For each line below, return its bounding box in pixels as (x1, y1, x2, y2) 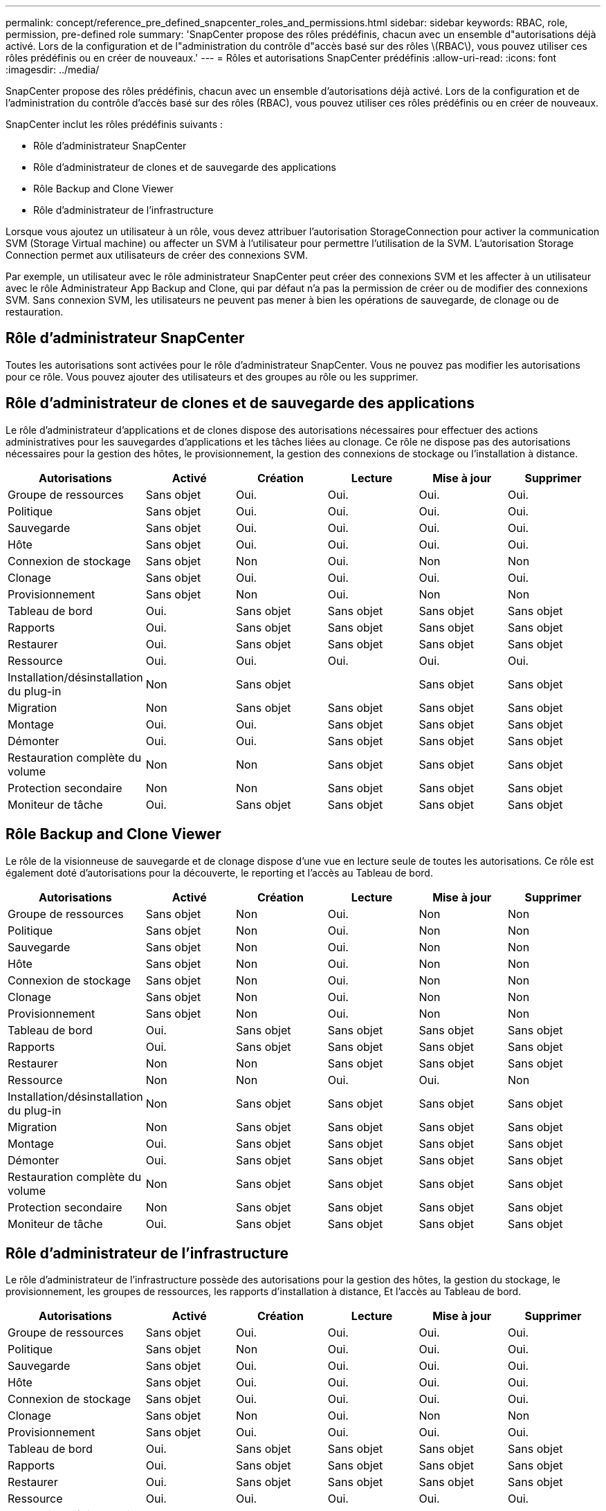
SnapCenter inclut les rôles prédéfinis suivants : (6, 118, 223, 130)
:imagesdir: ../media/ (6, 64, 100, 75)
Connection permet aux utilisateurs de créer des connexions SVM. (6, 249, 308, 261)
